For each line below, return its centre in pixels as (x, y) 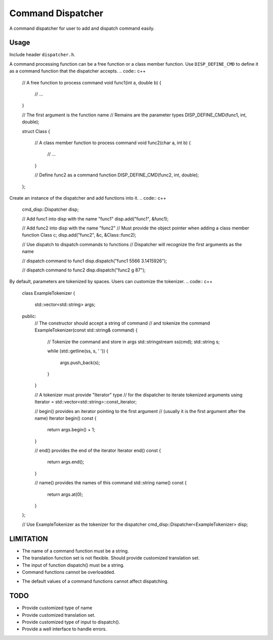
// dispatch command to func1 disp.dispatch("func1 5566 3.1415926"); (95, 261)
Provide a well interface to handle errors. (64, 629)
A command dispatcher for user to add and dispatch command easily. (82, 28)
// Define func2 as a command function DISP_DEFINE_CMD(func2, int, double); (117, 175)
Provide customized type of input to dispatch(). (71, 622)
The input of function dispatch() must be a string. (73, 565)
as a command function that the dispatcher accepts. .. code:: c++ (78, 71)
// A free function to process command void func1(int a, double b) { (92, 82)
